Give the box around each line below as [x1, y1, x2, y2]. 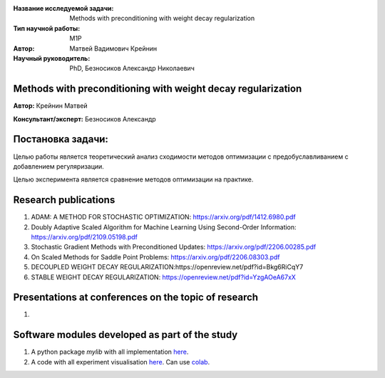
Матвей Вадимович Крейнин [69, 44, 157, 53]
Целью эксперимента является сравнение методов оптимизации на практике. [13, 175, 254, 184]
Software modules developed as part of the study [13, 329, 238, 341]
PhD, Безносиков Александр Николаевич [69, 64, 195, 73]
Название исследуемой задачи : [13, 4, 114, 12]
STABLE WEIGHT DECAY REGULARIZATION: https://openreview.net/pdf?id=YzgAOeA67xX [31, 272, 296, 282]
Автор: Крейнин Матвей [13, 101, 88, 110]
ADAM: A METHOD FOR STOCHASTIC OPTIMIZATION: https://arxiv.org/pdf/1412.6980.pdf [31, 213, 296, 222]
